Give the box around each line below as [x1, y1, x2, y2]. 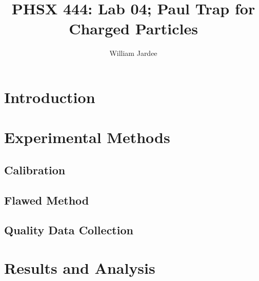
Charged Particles [69, 18, 198, 39]
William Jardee [109, 48, 157, 58]
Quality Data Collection [4, 222, 133, 238]
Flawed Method [4, 192, 89, 208]
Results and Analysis [4, 257, 155, 278]
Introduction [4, 86, 95, 107]
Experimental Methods [4, 127, 170, 148]
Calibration [4, 162, 66, 177]
